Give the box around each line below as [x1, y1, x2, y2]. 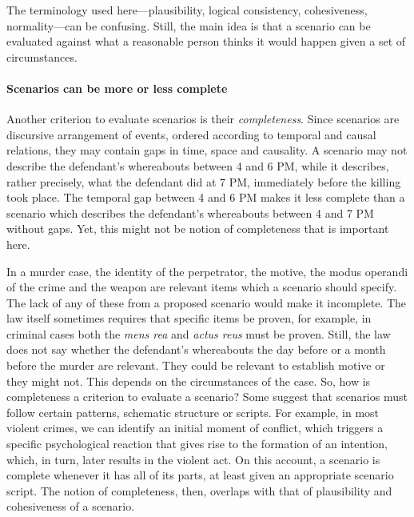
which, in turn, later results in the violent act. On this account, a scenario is [6, 451, 380, 467]
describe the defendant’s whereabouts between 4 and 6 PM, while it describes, [6, 157, 389, 174]
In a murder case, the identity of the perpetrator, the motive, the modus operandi [6, 263, 408, 279]
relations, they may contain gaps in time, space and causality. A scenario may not [6, 142, 408, 158]
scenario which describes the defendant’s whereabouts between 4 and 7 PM [6, 204, 374, 221]
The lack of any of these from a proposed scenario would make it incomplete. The [6, 294, 407, 311]
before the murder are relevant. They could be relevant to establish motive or [6, 357, 385, 374]
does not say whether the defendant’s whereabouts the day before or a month [6, 341, 386, 358]
